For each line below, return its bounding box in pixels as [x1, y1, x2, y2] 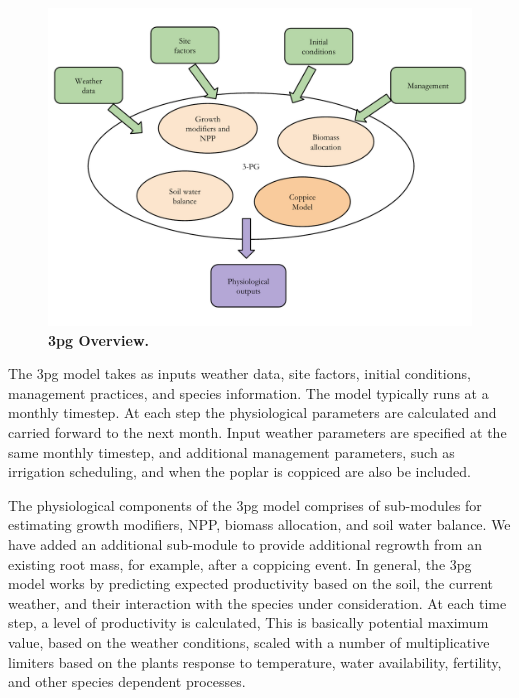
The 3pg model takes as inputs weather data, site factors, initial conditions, [8, 363, 471, 384]
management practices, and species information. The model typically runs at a [8, 382, 489, 403]
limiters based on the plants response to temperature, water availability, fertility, [8, 651, 502, 672]
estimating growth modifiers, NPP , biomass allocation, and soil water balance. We [8, 514, 511, 535]
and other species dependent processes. [8, 671, 246, 692]
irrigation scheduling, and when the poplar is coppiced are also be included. [8, 461, 471, 482]
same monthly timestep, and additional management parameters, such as [8, 441, 455, 462]
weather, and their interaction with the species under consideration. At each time [8, 592, 507, 613]
